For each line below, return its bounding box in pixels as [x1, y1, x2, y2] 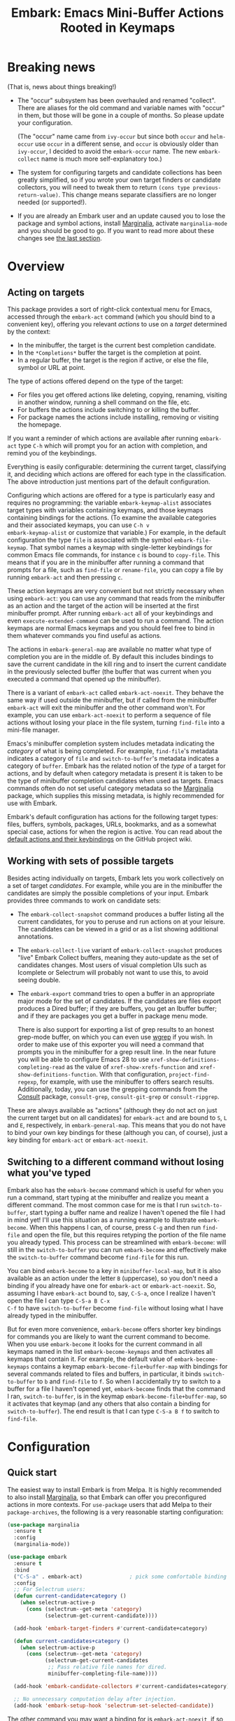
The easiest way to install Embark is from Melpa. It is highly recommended [7, 1485, 222, 1494]
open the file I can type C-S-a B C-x [7, 1296, 111, 1305]
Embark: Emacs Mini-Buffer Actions [10, 5, 225, 21]
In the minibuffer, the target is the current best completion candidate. [17, 340, 217, 349]
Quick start [7, 1467, 57, 1479]
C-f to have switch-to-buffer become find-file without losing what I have [7, 1303, 224, 1312]
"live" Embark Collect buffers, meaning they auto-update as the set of [17, 953, 219, 962]
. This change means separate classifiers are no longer [58, 190, 217, 199]
